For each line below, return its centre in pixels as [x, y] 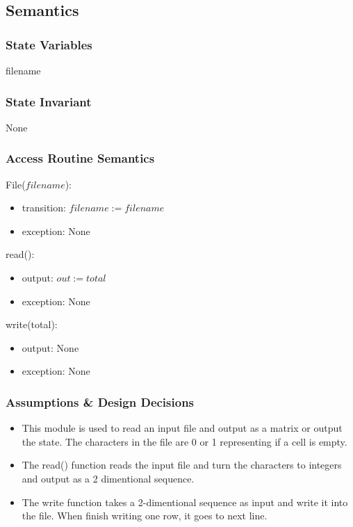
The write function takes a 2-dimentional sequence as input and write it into [185, 502]
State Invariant [49, 101]
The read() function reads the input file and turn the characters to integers [182, 465]
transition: [44, 208]
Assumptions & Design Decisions [100, 402]
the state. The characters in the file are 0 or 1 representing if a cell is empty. [184, 441]
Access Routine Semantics [80, 158]
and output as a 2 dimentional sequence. [108, 478]
